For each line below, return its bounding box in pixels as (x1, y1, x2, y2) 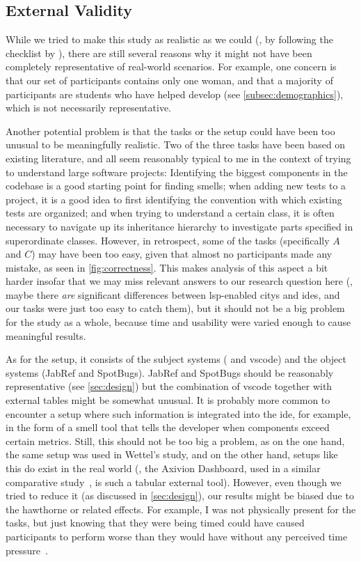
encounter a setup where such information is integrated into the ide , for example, (6, 406, 351, 421)
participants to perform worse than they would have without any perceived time (6, 529, 348, 543)
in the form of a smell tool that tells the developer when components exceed (6, 420, 330, 435)
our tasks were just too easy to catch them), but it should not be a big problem (6, 301, 345, 315)
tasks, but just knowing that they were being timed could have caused (6, 515, 305, 530)
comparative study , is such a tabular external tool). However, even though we (6, 474, 342, 489)
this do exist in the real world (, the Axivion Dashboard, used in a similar (6, 461, 321, 476)
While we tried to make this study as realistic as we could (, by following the (6, 32, 333, 47)
